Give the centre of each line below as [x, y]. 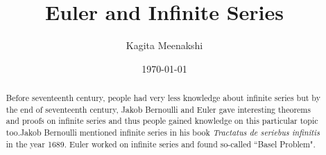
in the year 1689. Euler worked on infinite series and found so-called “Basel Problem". [161, 144]
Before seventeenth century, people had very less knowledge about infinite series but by [163, 98]
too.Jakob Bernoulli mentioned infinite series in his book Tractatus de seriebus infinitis [163, 133]
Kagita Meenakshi [164, 45]
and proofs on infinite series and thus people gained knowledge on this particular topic [162, 121]
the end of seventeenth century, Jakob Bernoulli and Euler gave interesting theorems [158, 109]
